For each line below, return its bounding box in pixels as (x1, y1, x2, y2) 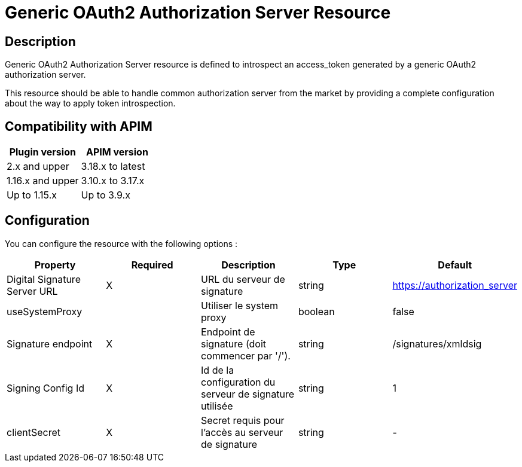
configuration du (201, 376, 276, 388)
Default (438, 258, 472, 271)
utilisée (201, 399, 233, 412)
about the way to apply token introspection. (5, 98, 176, 109)
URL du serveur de (201, 273, 285, 285)
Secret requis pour (201, 414, 285, 426)
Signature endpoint (7, 337, 93, 350)
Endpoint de (201, 325, 255, 338)
